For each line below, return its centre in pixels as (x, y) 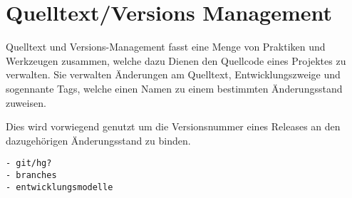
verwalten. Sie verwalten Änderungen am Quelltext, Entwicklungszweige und (173, 74)
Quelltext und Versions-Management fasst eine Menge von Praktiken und (166, 47)
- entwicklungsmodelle (59, 187)
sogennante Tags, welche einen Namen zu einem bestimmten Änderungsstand (174, 88)
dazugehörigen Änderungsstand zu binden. (98, 140)
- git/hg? (29, 163)
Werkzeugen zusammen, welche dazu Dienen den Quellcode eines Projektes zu (176, 60)
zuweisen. (26, 102)
